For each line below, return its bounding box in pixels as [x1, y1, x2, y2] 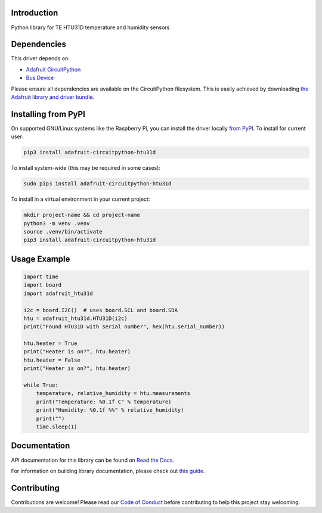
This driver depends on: [11, 55, 70, 62]
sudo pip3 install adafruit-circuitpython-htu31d [23, 181, 172, 187]
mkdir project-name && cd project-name [23, 212, 140, 219]
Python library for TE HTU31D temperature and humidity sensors [11, 24, 170, 31]
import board [23, 282, 62, 288]
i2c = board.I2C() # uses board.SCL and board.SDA [23, 307, 178, 313]
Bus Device [26, 74, 54, 82]
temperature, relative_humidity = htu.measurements [36, 390, 191, 397]
